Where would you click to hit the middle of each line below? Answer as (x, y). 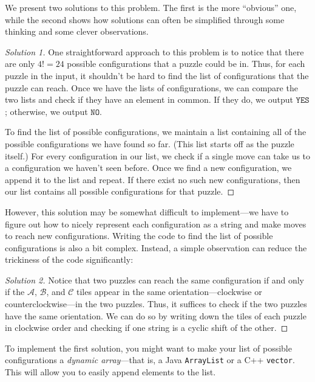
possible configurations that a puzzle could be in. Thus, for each (186, 64)
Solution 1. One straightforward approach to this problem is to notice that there (154, 51)
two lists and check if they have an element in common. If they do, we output (149, 99)
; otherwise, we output (46, 111)
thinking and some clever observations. (77, 31)
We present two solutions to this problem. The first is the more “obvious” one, (151, 7)
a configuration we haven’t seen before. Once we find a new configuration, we (148, 168)
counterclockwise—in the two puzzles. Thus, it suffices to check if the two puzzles (156, 304)
